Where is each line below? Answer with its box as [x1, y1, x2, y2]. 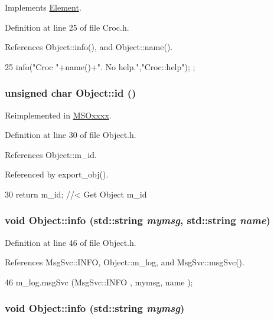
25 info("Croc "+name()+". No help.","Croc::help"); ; [5, 60, 195, 73]
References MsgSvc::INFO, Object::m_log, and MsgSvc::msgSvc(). [5, 256, 244, 268]
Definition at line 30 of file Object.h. [5, 129, 136, 141]
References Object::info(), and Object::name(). [5, 41, 173, 53]
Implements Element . [5, 1, 81, 13]
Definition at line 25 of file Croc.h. [5, 21, 129, 33]
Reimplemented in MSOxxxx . [5, 108, 112, 121]
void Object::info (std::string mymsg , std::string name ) [5, 213, 270, 228]
